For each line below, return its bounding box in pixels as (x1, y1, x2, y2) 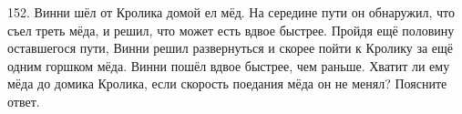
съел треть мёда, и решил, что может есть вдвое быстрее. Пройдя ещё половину (7, 20, 455, 39)
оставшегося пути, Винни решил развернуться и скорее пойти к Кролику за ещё (7, 38, 454, 57)
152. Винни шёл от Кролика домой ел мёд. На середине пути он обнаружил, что (7, 3, 455, 21)
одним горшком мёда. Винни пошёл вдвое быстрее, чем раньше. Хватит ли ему (7, 56, 450, 75)
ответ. (7, 91, 40, 110)
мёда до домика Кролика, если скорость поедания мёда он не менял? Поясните (7, 74, 447, 93)
